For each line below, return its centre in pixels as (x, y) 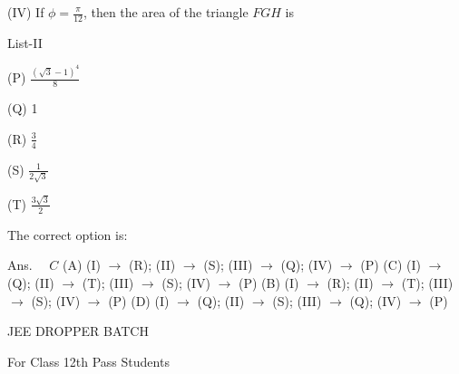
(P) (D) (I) (139, 300)
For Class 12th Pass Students (88, 361)
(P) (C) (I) (391, 265)
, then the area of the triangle (166, 12)
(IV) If (26, 12)
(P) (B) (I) (269, 282)
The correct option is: (68, 234)
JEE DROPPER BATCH (78, 331)
